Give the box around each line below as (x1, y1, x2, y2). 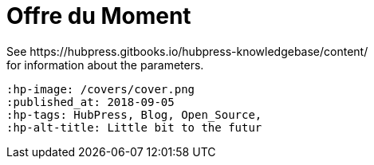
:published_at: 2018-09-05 (6, 95, 175, 108)
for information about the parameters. (6, 57, 204, 72)
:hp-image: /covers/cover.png (6, 82, 195, 96)
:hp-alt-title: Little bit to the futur (6, 120, 262, 134)
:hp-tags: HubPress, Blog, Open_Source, (6, 108, 262, 121)
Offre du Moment (6, 2, 191, 29)
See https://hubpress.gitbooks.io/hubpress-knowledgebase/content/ (6, 44, 368, 58)
